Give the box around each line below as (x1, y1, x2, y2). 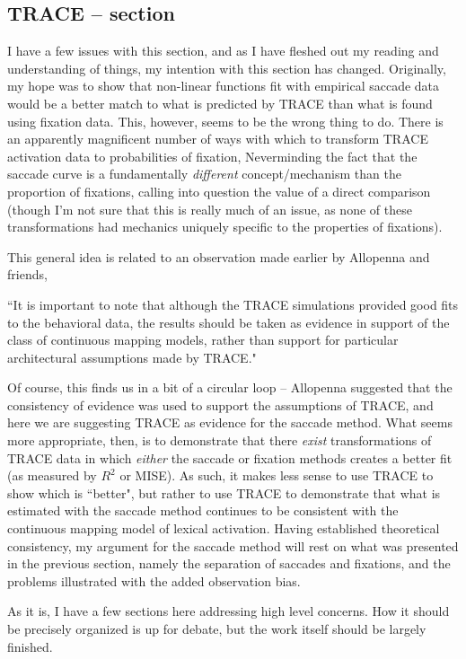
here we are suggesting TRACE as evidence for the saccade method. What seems (7, 413, 453, 432)
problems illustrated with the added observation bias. (7, 571, 301, 590)
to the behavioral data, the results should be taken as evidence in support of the (7, 312, 450, 331)
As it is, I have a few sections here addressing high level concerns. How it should (7, 602, 450, 620)
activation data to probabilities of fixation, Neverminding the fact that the (7, 146, 418, 165)
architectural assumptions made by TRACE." (7, 347, 257, 366)
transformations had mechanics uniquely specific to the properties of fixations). (7, 217, 443, 236)
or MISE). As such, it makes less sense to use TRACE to (119, 466, 434, 485)
